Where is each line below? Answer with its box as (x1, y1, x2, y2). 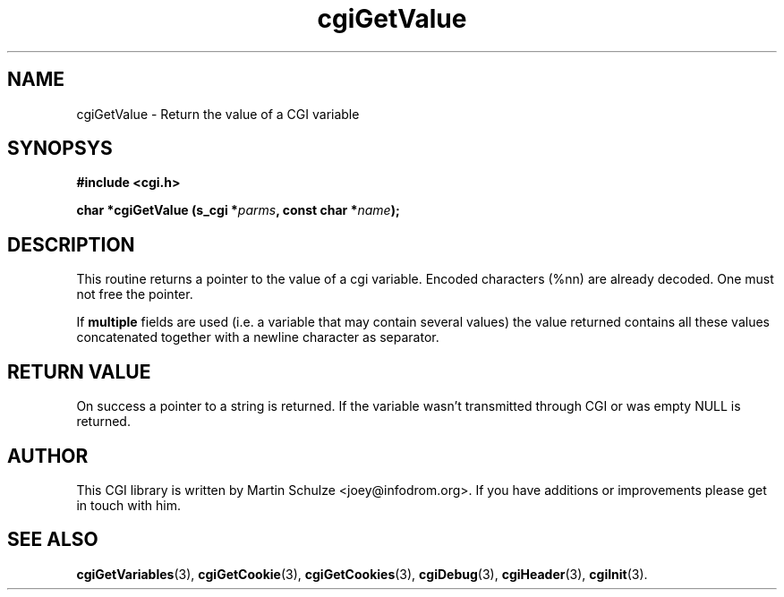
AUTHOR (7, 444, 89, 467)
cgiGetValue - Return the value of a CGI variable (76, 106, 360, 122)
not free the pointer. (76, 286, 193, 303)
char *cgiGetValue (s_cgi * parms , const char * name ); (76, 202, 400, 218)
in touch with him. (76, 497, 181, 513)
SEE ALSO (7, 528, 98, 551)
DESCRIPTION (7, 233, 135, 256)
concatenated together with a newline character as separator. (76, 329, 439, 345)
